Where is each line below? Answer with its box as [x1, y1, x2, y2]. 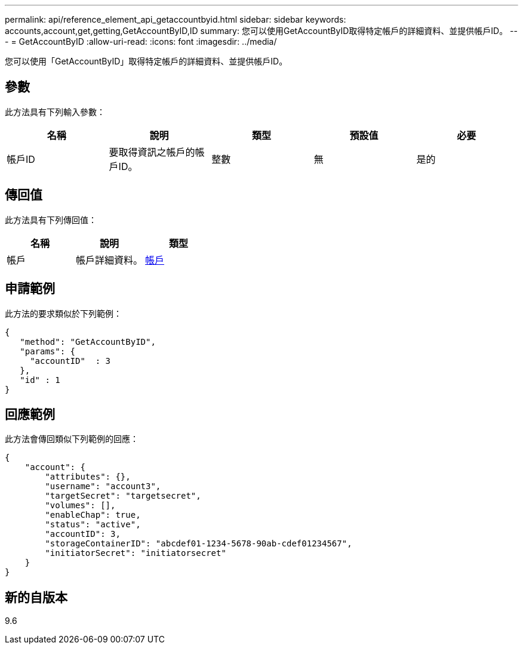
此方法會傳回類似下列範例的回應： [5, 434, 139, 444]
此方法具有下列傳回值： [5, 214, 97, 225]
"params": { [20, 346, 76, 356]
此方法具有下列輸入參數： [5, 106, 105, 117]
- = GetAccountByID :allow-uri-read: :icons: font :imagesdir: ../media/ [5, 36, 277, 47]
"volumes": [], [45, 500, 116, 511]
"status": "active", [45, 520, 141, 530]
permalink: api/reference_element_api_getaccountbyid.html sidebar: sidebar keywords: [5, 14, 346, 24]
